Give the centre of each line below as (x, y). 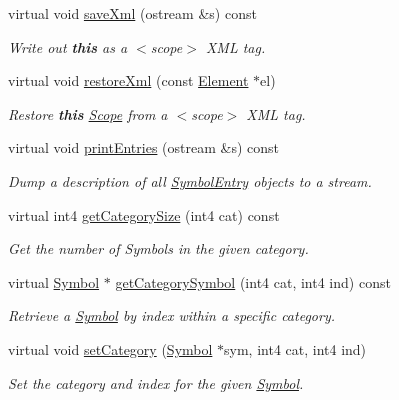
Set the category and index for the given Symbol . (156, 382)
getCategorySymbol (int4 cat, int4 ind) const (253, 281)
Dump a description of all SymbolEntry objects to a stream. (190, 180)
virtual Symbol (54, 281)
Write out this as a (68, 46)
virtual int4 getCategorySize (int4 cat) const (144, 214)
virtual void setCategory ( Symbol (110, 348)
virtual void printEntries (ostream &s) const (143, 147)
